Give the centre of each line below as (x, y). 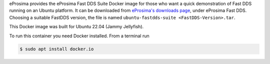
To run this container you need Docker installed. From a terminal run (79, 36)
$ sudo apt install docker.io (57, 49)
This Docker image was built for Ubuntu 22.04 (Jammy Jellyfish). (76, 27)
